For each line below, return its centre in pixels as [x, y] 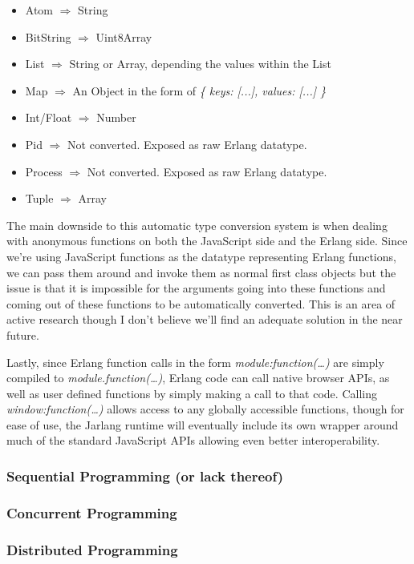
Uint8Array [124, 36]
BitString [48, 36]
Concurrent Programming [92, 512]
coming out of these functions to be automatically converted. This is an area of [201, 303]
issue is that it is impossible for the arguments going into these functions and [196, 288]
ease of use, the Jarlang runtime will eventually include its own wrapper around [203, 424]
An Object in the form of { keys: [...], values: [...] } [199, 90]
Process [44, 171]
